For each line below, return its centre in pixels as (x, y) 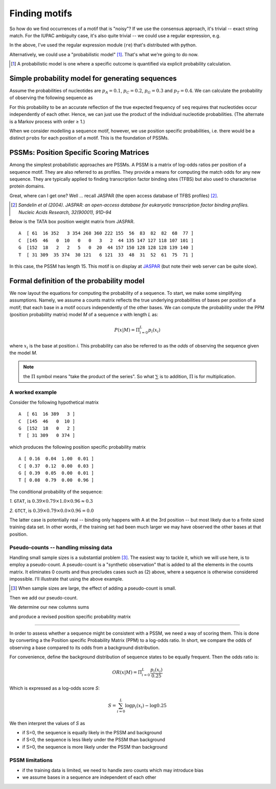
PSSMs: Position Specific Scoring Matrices (79, 153)
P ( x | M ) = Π (127, 330)
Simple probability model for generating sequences (93, 78)
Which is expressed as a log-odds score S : (54, 688)
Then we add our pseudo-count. (44, 597)
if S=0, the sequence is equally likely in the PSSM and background (92, 733)
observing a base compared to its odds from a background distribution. (85, 647)
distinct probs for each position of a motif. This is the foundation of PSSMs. (89, 138)
